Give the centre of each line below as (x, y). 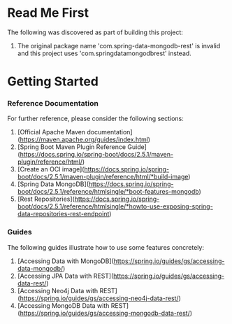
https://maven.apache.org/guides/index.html (84, 140)
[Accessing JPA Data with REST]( (65, 276)
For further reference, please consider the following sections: (95, 119)
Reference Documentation (53, 104)
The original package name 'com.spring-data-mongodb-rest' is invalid (119, 45)
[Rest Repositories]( (46, 199)
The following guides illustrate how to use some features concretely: (106, 247)
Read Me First (48, 13)
